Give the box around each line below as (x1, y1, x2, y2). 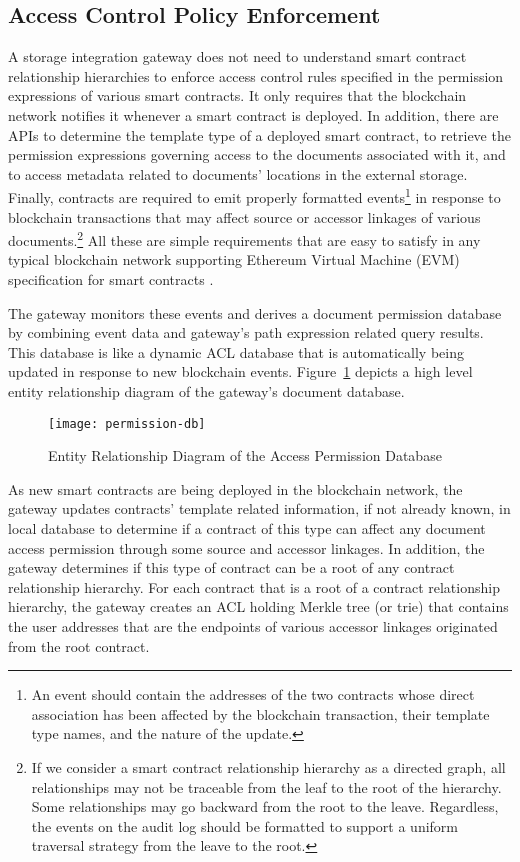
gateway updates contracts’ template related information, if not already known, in (8, 498, 511, 519)
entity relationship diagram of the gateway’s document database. (8, 381, 405, 402)
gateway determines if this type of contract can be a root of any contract (8, 557, 455, 578)
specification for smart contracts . (8, 269, 214, 290)
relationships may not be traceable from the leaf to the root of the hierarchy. (31, 776, 502, 797)
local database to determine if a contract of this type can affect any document (8, 518, 486, 539)
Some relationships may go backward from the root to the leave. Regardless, (31, 796, 499, 817)
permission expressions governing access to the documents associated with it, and (8, 144, 506, 165)
